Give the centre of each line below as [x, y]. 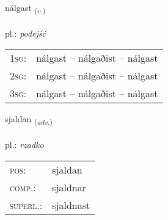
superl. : [26, 205]
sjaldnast [71, 205]
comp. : [23, 187]
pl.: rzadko [24, 145]
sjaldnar [69, 187]
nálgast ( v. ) [25, 8]
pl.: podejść [26, 33]
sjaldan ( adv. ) [29, 120]
